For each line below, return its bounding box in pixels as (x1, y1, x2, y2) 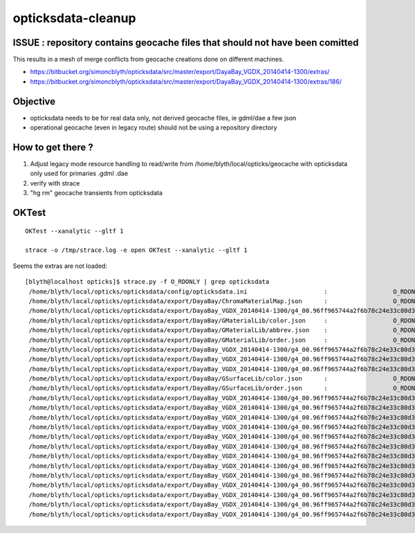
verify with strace (30, 179, 80, 187)
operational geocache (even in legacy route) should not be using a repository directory (30, 123, 277, 132)
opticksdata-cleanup (12, 10, 136, 26)
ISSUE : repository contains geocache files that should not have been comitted (12, 37, 359, 48)
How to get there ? (12, 141, 93, 153)
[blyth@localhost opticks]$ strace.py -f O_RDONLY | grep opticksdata (25, 278, 270, 286)
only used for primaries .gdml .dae (30, 170, 128, 178)
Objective (12, 96, 56, 107)
